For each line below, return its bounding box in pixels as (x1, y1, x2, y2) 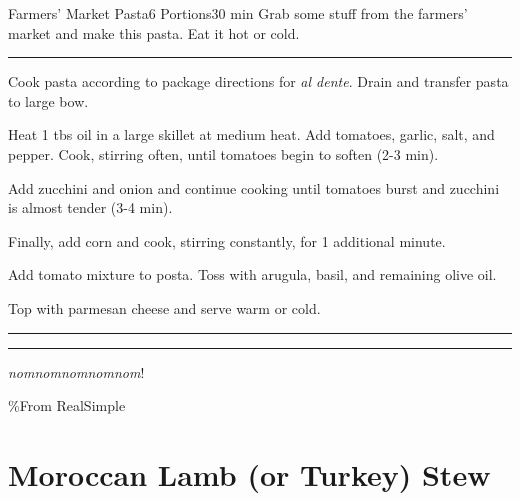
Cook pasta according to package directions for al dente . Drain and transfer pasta (8, 71, 509, 92)
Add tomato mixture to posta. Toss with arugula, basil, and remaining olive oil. (8, 264, 497, 285)
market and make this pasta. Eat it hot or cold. (8, 22, 300, 43)
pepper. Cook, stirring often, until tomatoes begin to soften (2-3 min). (8, 143, 439, 164)
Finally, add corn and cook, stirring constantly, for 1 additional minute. (8, 230, 446, 251)
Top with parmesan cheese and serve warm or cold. (8, 297, 321, 318)
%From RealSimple (8, 395, 126, 416)
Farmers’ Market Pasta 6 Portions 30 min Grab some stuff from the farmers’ (8, 3, 468, 23)
